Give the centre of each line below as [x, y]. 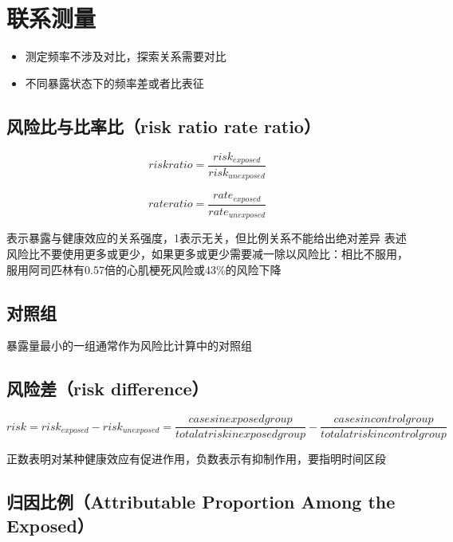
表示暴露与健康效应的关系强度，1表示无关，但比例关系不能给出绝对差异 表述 [207, 238]
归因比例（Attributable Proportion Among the [201, 502]
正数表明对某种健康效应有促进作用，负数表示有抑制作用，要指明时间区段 [196, 459]
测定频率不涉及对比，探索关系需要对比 [126, 56]
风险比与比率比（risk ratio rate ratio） [163, 126]
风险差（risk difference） [108, 389]
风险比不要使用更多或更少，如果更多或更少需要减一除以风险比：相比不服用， [207, 253]
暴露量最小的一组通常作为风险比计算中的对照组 [129, 346]
